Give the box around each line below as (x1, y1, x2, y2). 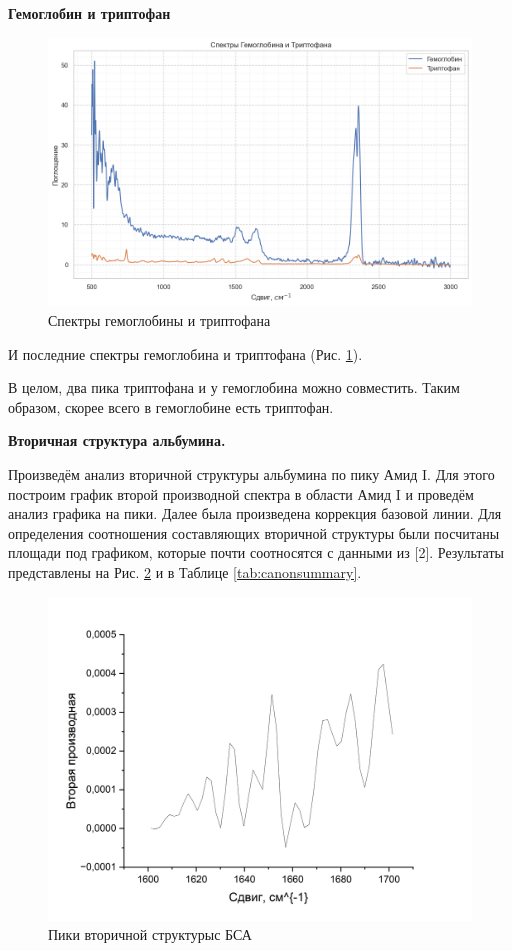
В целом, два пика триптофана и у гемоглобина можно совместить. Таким (8, 377, 460, 398)
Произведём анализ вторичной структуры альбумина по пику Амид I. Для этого (8, 463, 495, 484)
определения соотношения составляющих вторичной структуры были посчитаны (8, 522, 500, 543)
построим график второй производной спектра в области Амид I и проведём (8, 483, 474, 504)
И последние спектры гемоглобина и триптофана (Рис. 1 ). (8, 343, 363, 364)
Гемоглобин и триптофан (8, 3, 171, 23)
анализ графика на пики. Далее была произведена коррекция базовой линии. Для (8, 503, 502, 524)
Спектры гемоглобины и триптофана (48, 310, 271, 330)
